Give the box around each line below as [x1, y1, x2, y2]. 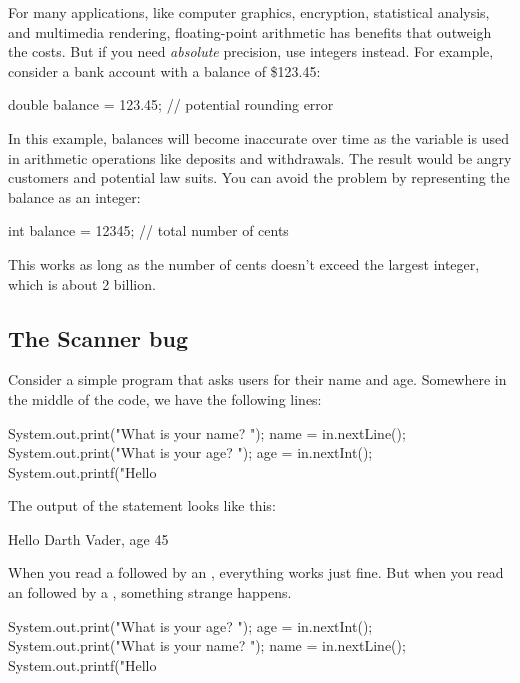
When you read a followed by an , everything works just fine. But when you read [8, 562, 504, 583]
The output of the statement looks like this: [8, 495, 276, 516]
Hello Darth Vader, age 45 [8, 528, 169, 549]
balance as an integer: [8, 186, 141, 207]
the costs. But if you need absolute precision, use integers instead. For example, [8, 41, 494, 62]
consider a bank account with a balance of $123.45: [8, 60, 321, 81]
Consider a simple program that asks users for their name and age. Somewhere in [8, 369, 507, 390]
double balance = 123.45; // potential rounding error [8, 94, 334, 115]
